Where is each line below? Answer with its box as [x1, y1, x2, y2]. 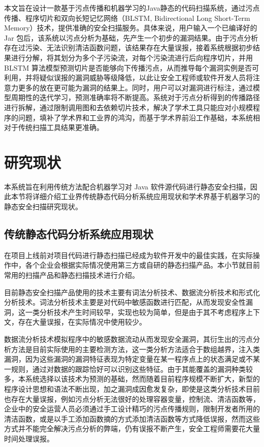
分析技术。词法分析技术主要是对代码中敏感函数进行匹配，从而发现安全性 [4, 297, 246, 307]
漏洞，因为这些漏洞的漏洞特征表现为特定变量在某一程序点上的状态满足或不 [4, 354, 253, 364]
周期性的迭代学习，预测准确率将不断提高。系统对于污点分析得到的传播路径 [11, 92, 260, 103]
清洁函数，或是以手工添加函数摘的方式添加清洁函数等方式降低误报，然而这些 [4, 413, 260, 424]
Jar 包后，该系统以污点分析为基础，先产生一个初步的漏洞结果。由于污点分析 [4, 32, 258, 43]
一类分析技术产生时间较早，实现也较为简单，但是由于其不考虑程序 [25, 306, 246, 317]
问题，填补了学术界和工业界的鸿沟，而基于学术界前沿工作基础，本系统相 [18, 112, 260, 122]
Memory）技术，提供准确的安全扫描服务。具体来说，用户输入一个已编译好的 [4, 22, 257, 33]
